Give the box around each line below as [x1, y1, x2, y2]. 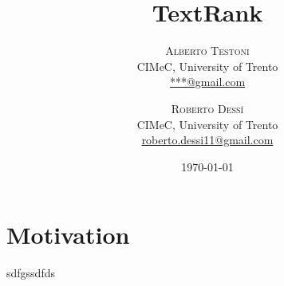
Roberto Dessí [171, 100, 244, 116]
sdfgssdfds [6, 264, 55, 281]
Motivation [6, 218, 130, 251]
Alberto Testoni [165, 42, 250, 59]
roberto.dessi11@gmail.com [141, 131, 274, 148]
